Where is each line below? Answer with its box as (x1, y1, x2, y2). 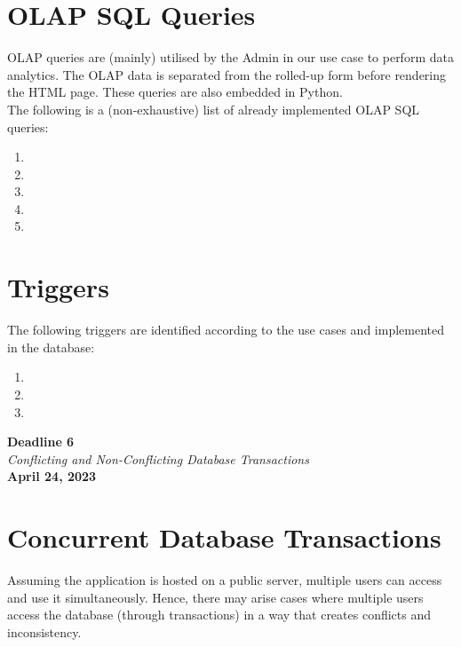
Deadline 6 (7, 432, 75, 451)
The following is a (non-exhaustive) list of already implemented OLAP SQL (7, 99, 420, 118)
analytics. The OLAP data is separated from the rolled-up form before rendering (7, 65, 447, 83)
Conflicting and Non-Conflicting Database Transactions (7, 449, 309, 468)
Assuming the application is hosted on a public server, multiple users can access (7, 571, 442, 589)
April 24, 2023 (7, 467, 97, 485)
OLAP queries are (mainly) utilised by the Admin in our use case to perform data (7, 48, 454, 67)
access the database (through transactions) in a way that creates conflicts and (7, 605, 432, 624)
